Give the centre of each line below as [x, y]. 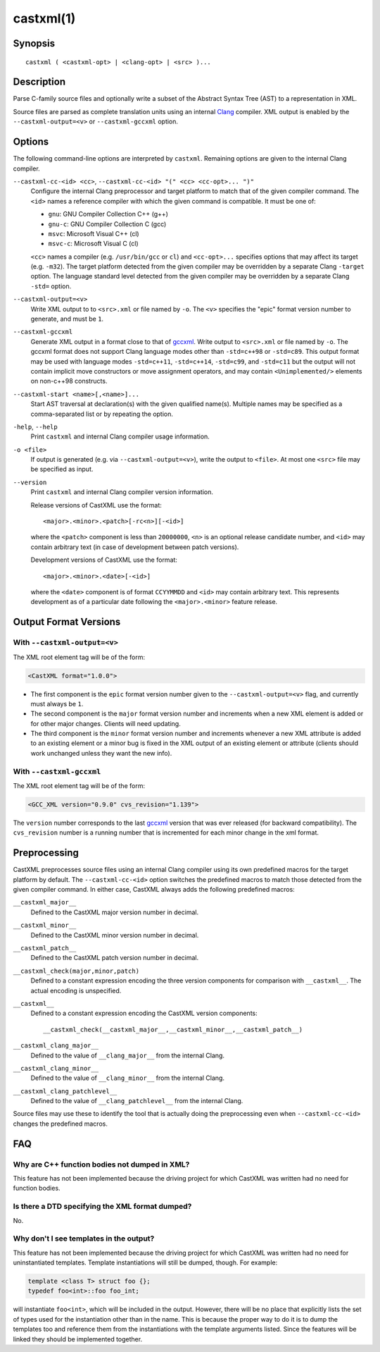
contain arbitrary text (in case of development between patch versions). [135, 547]
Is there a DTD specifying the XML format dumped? [102, 1207]
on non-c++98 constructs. [69, 381]
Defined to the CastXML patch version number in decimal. [115, 958]
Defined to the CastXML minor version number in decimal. [115, 935]
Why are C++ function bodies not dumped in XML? [101, 1164]
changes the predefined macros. [61, 1124]
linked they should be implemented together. [78, 1339]
